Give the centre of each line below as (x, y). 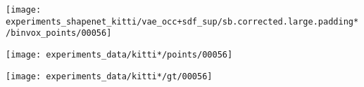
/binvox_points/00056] (59, 33)
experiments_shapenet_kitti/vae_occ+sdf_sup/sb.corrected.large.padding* (182, 21)
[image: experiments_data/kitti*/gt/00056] (109, 76)
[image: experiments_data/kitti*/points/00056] (119, 54)
